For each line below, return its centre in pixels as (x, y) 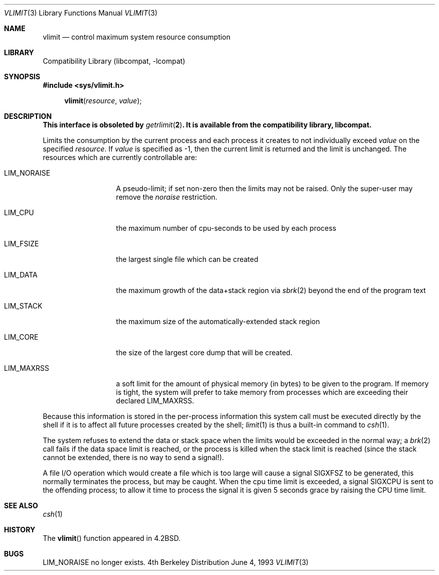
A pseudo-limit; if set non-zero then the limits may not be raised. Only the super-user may (264, 188)
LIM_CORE (21, 337)
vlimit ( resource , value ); (103, 101)
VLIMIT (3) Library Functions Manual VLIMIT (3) (81, 13)
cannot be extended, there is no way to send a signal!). (133, 457)
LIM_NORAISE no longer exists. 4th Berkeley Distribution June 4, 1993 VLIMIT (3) (176, 562)
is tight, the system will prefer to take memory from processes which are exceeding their (262, 392)
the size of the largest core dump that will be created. (204, 352)
